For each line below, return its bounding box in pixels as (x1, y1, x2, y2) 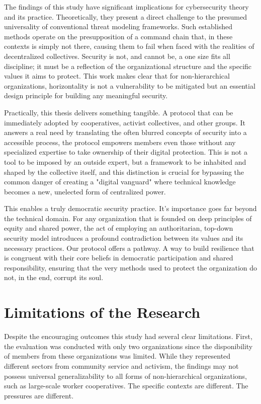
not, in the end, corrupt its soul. (4, 272, 104, 283)
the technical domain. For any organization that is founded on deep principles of (4, 213, 252, 223)
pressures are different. (4, 390, 74, 400)
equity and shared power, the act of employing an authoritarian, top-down (4, 223, 233, 233)
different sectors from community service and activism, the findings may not (4, 360, 239, 371)
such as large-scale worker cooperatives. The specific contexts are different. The (4, 380, 248, 391)
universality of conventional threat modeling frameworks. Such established (4, 21, 232, 32)
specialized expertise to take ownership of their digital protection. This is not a (4, 147, 247, 157)
